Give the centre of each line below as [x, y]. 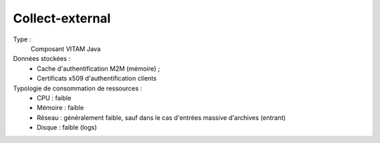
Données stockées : [42, 59]
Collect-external [62, 18]
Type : [22, 39]
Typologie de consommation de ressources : [77, 88]
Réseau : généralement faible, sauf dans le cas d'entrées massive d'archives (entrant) [161, 117]
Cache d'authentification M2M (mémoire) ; [99, 68]
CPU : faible [54, 97]
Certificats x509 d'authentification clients [97, 79]
